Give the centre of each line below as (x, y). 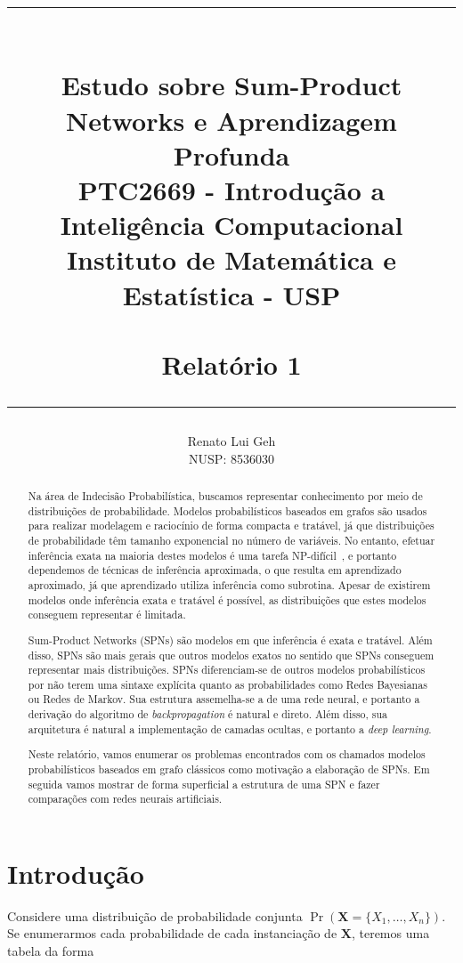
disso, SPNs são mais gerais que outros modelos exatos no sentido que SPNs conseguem (231, 655)
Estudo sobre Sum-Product (231, 85)
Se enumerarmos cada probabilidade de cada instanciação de (172, 933)
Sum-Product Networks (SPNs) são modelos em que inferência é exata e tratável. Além (230, 639)
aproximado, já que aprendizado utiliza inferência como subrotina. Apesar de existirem (229, 584)
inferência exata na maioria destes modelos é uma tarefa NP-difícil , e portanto (212, 555)
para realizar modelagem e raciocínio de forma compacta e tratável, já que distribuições (231, 526)
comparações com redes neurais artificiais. (125, 799)
